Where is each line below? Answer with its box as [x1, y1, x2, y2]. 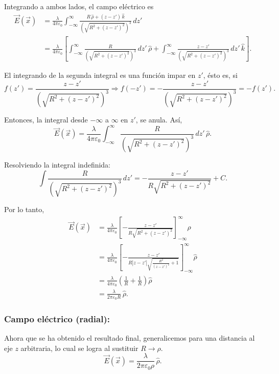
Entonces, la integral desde [4, 114, 88, 125]
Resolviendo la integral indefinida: [4, 159, 111, 170]
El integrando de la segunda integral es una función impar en [4, 70, 196, 80]
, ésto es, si [203, 70, 238, 80]
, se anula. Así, [135, 114, 182, 125]
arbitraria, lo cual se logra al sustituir [20, 342, 138, 353]
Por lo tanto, [4, 204, 44, 215]
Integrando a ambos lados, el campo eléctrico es [4, 1, 154, 11]
